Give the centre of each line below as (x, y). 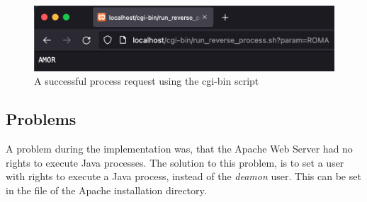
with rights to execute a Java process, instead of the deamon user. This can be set (183, 176)
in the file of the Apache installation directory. (106, 190)
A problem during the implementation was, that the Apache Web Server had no (179, 149)
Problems (41, 119)
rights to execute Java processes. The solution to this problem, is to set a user (175, 162)
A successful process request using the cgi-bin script (147, 81)
